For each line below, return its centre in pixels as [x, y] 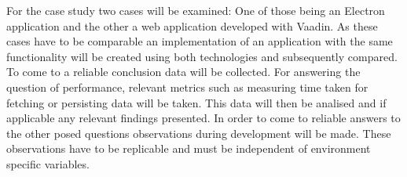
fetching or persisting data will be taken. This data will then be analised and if [196, 102]
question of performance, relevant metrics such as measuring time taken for [187, 87]
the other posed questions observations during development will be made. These [199, 133]
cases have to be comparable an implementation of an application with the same [200, 41]
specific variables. [48, 163]
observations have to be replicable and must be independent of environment [189, 148]
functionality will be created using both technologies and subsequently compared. [202, 56]
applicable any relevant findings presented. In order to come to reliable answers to [203, 118]
